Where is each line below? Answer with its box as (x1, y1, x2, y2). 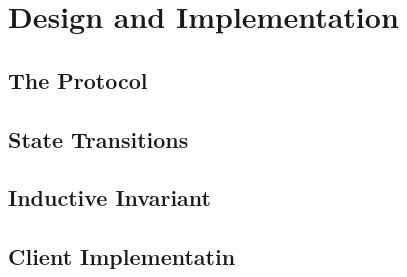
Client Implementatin (8, 241, 236, 272)
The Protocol (8, 64, 148, 95)
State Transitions (8, 123, 189, 154)
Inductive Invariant (8, 182, 211, 213)
